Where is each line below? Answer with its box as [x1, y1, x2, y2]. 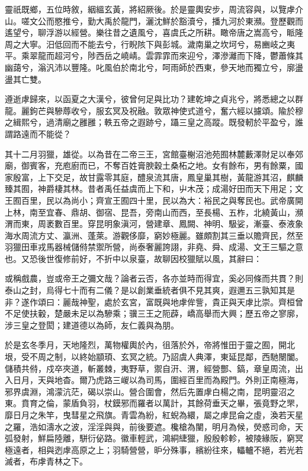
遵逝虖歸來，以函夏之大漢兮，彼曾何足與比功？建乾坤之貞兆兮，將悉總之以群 [5, 93, 303, 105]
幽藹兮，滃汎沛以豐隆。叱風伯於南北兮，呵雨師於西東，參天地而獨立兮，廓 [5, 61, 295, 73]
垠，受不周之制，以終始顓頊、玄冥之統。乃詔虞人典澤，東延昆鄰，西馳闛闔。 [5, 350, 303, 363]
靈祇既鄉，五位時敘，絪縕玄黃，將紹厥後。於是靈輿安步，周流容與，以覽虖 [5, 3, 295, 15]
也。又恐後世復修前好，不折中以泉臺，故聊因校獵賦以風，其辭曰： [5, 252, 262, 264]
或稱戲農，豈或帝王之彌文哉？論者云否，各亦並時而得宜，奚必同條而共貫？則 [5, 272, 303, 285]
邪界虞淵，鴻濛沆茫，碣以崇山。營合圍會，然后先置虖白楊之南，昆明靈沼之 [5, 385, 295, 397]
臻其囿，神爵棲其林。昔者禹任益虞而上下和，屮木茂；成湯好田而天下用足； [5, 182, 295, 195]
